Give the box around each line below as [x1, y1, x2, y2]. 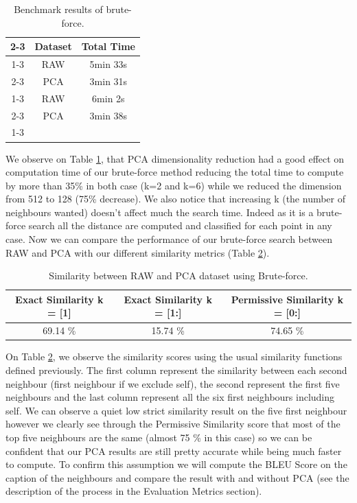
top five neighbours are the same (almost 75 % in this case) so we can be [5, 430, 312, 444]
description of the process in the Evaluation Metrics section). [5, 484, 262, 498]
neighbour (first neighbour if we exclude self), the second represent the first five [5, 376, 340, 390]
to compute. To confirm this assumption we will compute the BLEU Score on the [5, 457, 347, 471]
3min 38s [89, 108, 128, 122]
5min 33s [89, 57, 128, 71]
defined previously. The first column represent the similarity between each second [5, 362, 347, 377]
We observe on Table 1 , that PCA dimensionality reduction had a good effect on [5, 151, 345, 165]
